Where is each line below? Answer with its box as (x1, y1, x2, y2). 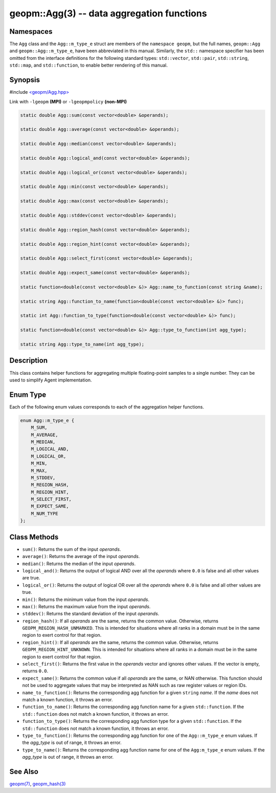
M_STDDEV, (31, 475, 56, 481)
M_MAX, (31, 467, 48, 474)
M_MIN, (31, 461, 48, 466)
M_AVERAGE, (31, 432, 58, 438)
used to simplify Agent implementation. (9, 377, 92, 383)
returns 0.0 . (22, 668, 49, 674)
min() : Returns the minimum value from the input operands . (22, 596, 150, 603)
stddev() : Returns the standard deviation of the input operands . (22, 611, 159, 617)
